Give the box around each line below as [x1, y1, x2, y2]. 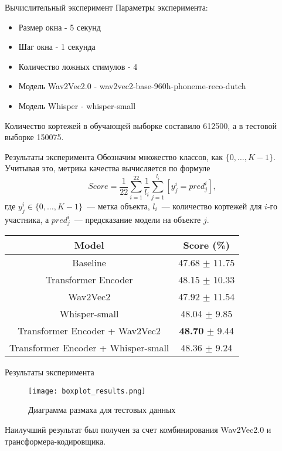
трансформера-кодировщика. [5, 435, 106, 447]
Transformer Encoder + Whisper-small [9, 341, 169, 355]
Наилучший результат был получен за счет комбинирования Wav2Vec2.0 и [5, 423, 271, 436]
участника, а [5, 213, 49, 225]
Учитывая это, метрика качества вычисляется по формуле [5, 162, 210, 174]
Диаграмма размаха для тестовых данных [28, 403, 176, 416]
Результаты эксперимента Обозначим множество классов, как [5, 150, 223, 162]
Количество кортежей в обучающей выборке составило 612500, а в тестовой [5, 119, 277, 131]
